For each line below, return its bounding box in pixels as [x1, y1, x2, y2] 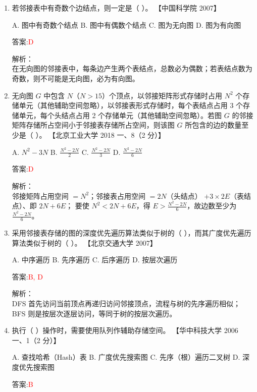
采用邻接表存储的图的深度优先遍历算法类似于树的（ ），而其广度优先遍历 [12, 228, 251, 238]
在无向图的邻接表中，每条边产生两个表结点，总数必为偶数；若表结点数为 [12, 63, 252, 74]
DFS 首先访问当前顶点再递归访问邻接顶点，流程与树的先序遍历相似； [12, 298, 241, 308]
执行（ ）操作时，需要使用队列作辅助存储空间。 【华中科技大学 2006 [12, 325, 238, 335]
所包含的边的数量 [185, 120, 242, 130]
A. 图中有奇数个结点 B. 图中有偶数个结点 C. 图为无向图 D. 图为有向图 [12, 19, 241, 30]
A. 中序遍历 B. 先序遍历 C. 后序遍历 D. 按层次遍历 [12, 254, 178, 265]
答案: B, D [12, 271, 43, 282]
